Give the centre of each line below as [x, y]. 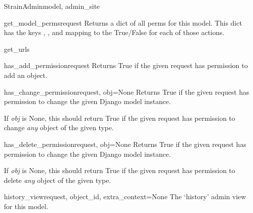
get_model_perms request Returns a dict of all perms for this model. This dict [123, 22]
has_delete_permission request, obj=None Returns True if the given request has [125, 144]
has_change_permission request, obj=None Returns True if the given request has [127, 91]
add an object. [26, 75]
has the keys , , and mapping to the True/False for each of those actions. [114, 32]
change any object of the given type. [59, 127]
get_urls [17, 49]
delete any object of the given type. [58, 180]
